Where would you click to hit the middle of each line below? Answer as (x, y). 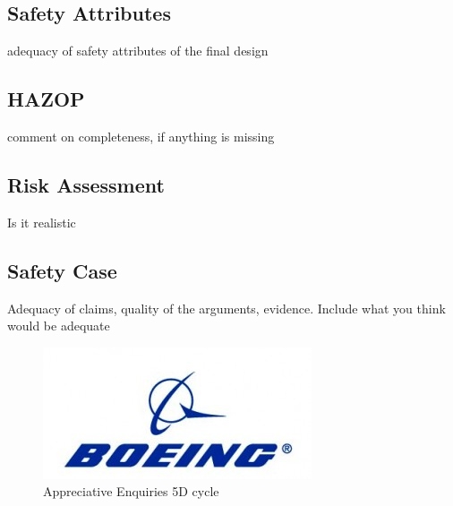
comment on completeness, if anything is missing (141, 136)
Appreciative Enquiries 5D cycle (131, 491)
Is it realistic (42, 222)
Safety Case (62, 270)
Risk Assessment (86, 184)
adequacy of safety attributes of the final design (138, 51)
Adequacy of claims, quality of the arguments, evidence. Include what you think (226, 308)
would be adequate (59, 326)
